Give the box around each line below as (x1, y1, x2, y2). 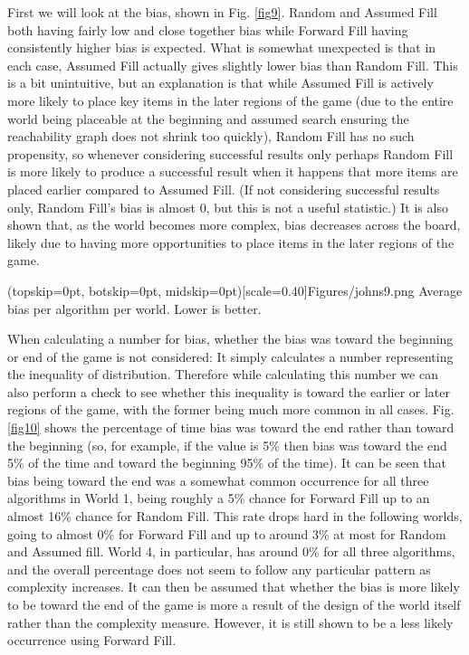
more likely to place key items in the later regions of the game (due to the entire (7, 90, 454, 109)
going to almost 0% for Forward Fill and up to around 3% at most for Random (7, 524, 446, 543)
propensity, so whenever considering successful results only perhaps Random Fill (7, 144, 454, 163)
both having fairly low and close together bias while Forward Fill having (7, 20, 408, 39)
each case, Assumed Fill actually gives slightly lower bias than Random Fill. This (7, 55, 458, 74)
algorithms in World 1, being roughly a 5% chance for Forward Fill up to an (7, 489, 430, 508)
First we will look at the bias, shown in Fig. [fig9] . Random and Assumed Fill (7, 3, 437, 21)
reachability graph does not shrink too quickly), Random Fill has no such (7, 127, 415, 146)
